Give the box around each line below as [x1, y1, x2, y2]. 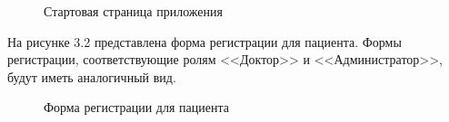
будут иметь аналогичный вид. [7, 67, 176, 86]
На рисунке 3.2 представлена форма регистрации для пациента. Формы [7, 32, 402, 51]
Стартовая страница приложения [44, 2, 223, 20]
